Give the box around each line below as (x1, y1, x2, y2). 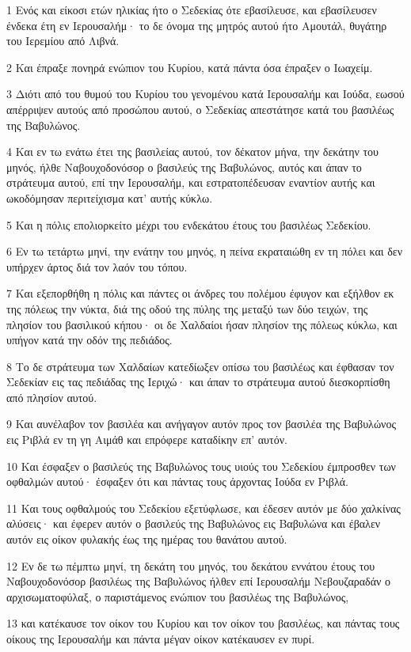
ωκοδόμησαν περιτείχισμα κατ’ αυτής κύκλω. (6, 189, 213, 206)
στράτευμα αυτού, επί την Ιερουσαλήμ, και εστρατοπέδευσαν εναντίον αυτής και (6, 174, 375, 191)
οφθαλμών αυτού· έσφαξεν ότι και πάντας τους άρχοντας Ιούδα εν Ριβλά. (6, 473, 348, 490)
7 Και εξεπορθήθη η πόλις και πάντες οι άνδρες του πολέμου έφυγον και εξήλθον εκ (6, 285, 394, 301)
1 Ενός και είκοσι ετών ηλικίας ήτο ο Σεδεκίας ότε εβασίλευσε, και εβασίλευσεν (6, 2, 377, 17)
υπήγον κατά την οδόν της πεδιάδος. (6, 332, 173, 348)
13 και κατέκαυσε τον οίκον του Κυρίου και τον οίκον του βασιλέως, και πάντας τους (6, 615, 400, 631)
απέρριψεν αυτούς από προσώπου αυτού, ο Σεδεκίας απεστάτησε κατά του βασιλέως (6, 100, 394, 117)
